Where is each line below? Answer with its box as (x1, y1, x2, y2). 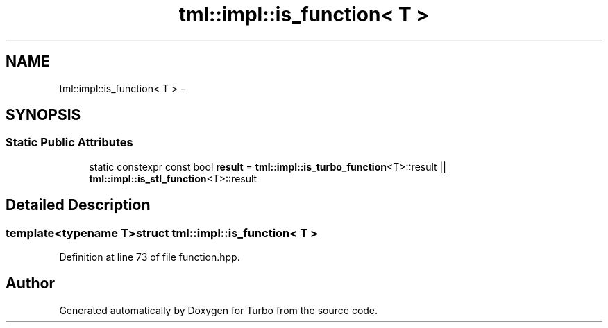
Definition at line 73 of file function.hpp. (59, 251, 240, 264)
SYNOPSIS (6, 106, 81, 124)
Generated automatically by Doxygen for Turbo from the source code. (59, 304, 378, 316)
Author (6, 275, 55, 293)
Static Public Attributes (6, 135, 133, 150)
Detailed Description (6, 196, 151, 214)
